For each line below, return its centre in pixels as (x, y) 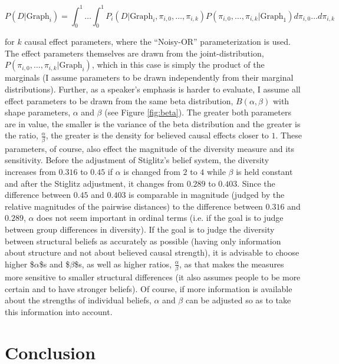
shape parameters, (38, 112)
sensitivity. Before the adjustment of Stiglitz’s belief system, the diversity (137, 160)
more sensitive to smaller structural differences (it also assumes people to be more (153, 277)
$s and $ (55, 264)
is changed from (152, 171)
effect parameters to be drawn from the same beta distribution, (119, 100)
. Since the (256, 183)
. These (289, 135)
